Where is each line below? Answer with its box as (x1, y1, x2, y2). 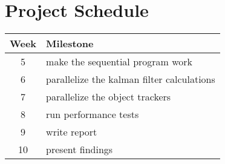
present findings (46, 142, 113, 157)
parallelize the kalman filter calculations (46, 72, 215, 87)
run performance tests (46, 107, 139, 122)
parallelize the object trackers (46, 90, 171, 104)
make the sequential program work (46, 54, 193, 69)
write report (46, 125, 97, 139)
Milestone (46, 36, 94, 51)
